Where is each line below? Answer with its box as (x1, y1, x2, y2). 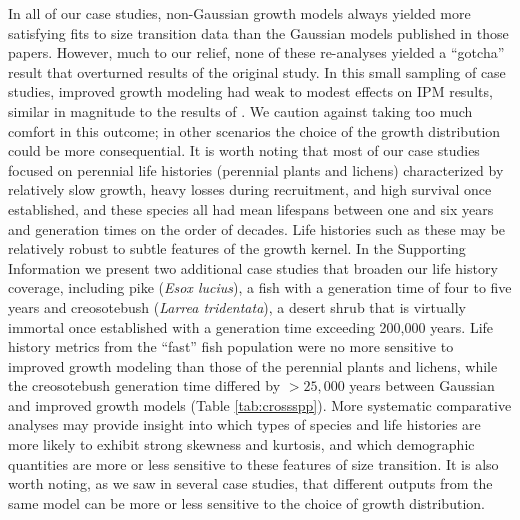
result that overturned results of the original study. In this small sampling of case (8, 61, 506, 82)
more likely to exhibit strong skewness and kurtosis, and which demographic (8, 434, 475, 455)
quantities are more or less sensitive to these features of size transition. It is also (8, 453, 499, 474)
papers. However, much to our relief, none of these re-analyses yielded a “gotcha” (8, 42, 505, 63)
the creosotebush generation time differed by (8, 375, 281, 396)
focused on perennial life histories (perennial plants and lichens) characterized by (8, 159, 504, 180)
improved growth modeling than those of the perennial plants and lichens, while (8, 355, 498, 376)
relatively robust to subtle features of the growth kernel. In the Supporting (8, 238, 466, 259)
